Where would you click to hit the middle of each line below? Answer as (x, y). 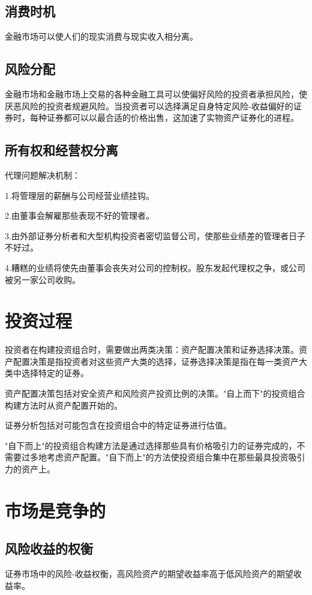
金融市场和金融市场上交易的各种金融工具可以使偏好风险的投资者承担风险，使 (156, 94)
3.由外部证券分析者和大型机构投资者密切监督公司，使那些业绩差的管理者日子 (155, 235)
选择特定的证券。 (55, 373)
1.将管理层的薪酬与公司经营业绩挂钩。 (79, 195)
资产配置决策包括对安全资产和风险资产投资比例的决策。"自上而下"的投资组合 (155, 393)
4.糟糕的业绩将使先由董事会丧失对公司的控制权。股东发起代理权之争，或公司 (155, 267)
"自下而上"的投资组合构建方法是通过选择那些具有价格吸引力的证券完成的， (151, 445)
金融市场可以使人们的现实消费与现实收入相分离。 (101, 36)
